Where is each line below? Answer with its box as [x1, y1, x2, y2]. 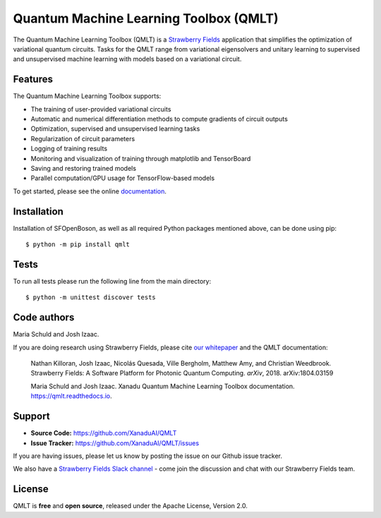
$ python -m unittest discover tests [25, 294, 157, 301]
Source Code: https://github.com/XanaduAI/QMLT [30, 429, 177, 438]
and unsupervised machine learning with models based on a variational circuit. [13, 55, 242, 64]
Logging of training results [30, 145, 108, 153]
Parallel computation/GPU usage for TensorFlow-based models [30, 174, 215, 183]
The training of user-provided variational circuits [30, 104, 171, 113]
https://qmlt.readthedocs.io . [30, 392, 112, 400]
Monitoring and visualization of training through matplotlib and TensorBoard [30, 154, 251, 162]
